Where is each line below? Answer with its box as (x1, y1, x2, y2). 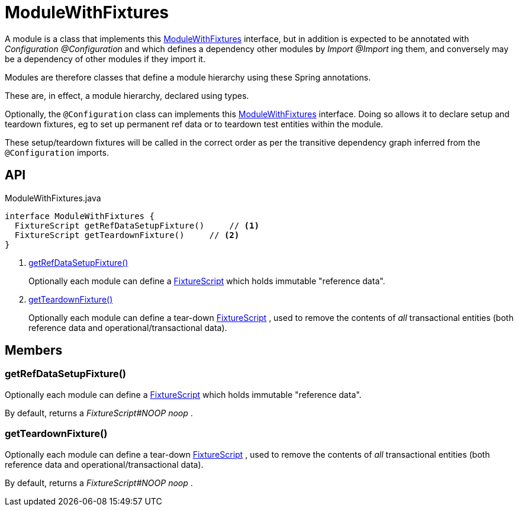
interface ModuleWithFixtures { (5, 211, 155, 221)
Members (5, 343, 63, 358)
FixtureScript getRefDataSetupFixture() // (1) (14, 220, 259, 230)
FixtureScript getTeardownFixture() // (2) (14, 230, 240, 240)
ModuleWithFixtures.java (5, 192, 101, 203)
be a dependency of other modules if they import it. (5, 53, 205, 64)
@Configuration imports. (5, 147, 109, 158)
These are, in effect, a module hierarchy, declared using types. (5, 90, 249, 101)
